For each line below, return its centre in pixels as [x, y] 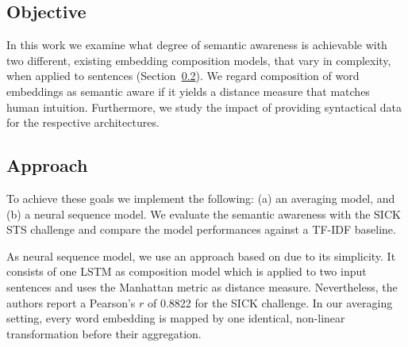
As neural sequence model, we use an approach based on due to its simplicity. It [201, 255]
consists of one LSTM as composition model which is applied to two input [187, 271]
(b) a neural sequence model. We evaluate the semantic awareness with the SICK [204, 214]
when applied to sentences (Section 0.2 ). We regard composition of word [183, 76]
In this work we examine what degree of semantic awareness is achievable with [197, 45]
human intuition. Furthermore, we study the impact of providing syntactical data [204, 107]
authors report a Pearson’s [71, 302]
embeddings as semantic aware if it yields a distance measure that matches [188, 91]
